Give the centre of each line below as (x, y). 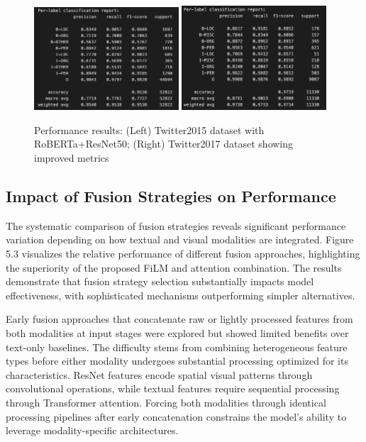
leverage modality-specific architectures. (92, 430)
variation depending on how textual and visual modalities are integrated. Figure (180, 239)
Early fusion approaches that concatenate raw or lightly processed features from (179, 319)
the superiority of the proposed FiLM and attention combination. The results (174, 267)
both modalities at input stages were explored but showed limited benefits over (177, 333)
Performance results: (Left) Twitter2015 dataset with (149, 129)
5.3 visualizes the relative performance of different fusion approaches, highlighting (183, 254)
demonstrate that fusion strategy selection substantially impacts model (160, 281)
